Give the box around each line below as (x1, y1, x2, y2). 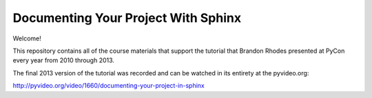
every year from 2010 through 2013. (12, 56, 115, 64)
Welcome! (12, 34, 41, 42)
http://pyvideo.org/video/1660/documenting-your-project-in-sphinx (12, 82, 205, 90)
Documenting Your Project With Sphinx (12, 10, 241, 25)
